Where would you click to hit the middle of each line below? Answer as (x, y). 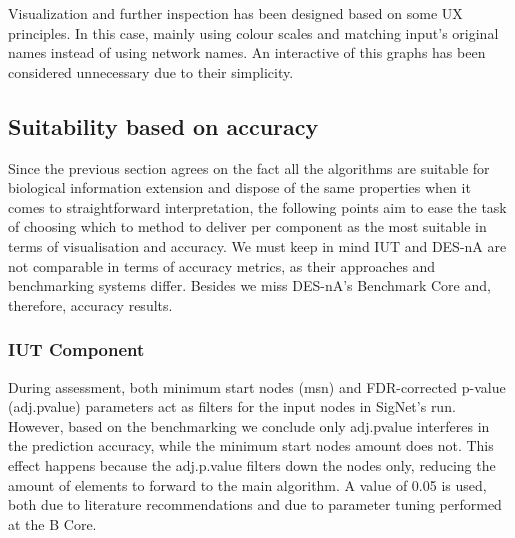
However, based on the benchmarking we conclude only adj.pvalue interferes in (249, 425)
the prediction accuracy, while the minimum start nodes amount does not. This (251, 445)
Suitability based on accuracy (163, 125)
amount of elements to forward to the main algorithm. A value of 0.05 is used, (247, 484)
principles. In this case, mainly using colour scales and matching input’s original (253, 32)
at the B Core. (52, 523)
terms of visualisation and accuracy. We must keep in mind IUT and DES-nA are (257, 245)
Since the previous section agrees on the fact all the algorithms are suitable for (249, 167)
